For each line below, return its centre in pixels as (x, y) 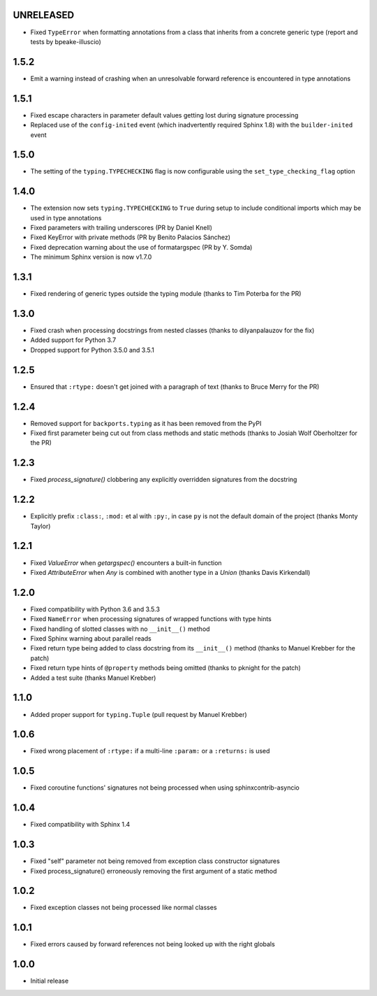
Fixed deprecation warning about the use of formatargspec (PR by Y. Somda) (141, 247)
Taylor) (40, 526)
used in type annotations (66, 218)
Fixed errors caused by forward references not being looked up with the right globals (153, 944)
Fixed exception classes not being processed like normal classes (124, 908)
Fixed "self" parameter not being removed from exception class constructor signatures (155, 861)
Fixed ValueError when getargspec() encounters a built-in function (126, 562)
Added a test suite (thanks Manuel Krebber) (93, 678)
